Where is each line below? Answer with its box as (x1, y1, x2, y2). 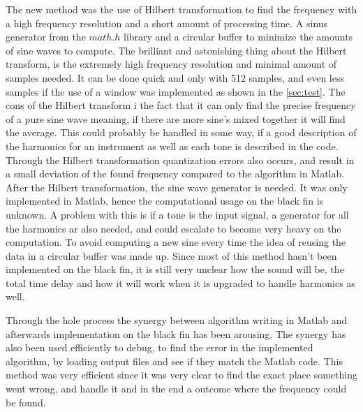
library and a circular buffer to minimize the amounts (124, 29, 353, 44)
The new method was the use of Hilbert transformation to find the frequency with (6, 2, 357, 16)
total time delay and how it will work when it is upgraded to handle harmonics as (6, 275, 355, 290)
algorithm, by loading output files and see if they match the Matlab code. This (6, 353, 343, 368)
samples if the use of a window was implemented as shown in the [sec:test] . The (6, 84, 346, 98)
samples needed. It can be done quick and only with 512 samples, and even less (6, 70, 344, 84)
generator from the (6, 29, 86, 44)
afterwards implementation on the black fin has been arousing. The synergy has (6, 326, 346, 341)
